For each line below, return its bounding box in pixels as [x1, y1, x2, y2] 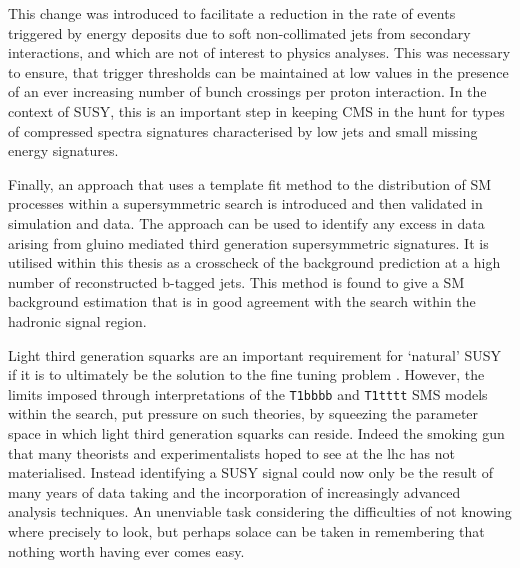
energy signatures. [8, 140, 119, 161]
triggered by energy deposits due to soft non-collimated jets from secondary [8, 22, 471, 43]
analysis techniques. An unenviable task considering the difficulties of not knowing [8, 501, 512, 522]
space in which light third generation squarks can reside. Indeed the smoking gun [8, 422, 505, 443]
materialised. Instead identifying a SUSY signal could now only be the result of [8, 462, 493, 483]
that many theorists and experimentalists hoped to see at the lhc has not [8, 442, 455, 463]
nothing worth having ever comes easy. [8, 540, 245, 561]
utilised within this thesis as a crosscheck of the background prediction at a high [8, 252, 501, 273]
